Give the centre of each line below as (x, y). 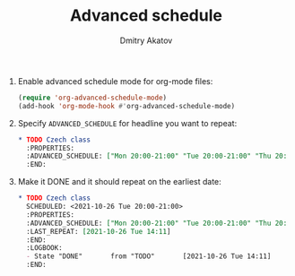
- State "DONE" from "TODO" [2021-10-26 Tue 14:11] (149, 256)
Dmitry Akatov (146, 40)
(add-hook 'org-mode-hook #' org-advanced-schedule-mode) (126, 106)
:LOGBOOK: (44, 248)
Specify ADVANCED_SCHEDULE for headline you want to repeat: (127, 123)
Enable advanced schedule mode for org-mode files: (115, 81)
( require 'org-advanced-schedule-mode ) (92, 98)
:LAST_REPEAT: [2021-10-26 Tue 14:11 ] (99, 231)
